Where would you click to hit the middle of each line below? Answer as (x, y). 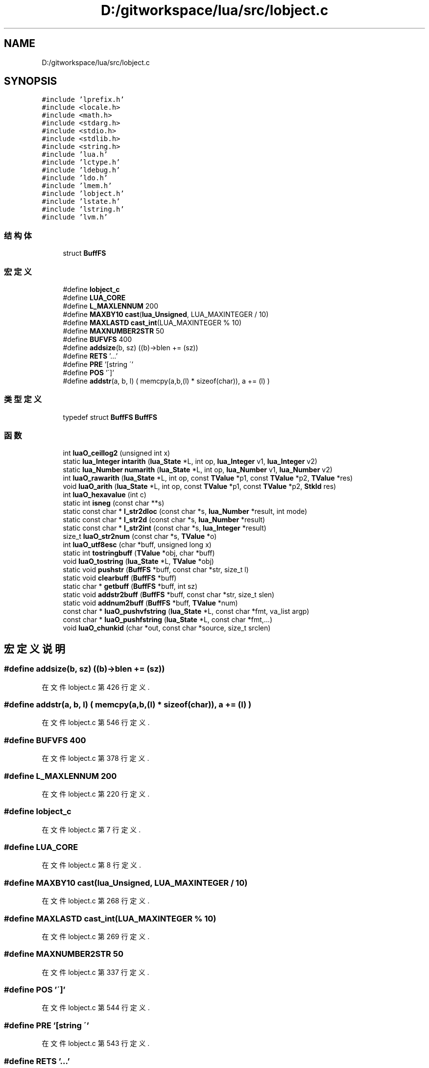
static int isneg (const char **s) (114, 503)
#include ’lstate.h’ (81, 202)
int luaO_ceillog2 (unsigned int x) (117, 453)
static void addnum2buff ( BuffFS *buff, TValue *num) (150, 603)
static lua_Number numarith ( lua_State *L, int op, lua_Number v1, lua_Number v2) (198, 470)
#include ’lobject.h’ (83, 194)
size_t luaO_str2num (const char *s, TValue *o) (140, 536)
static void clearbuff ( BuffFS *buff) (120, 578)
